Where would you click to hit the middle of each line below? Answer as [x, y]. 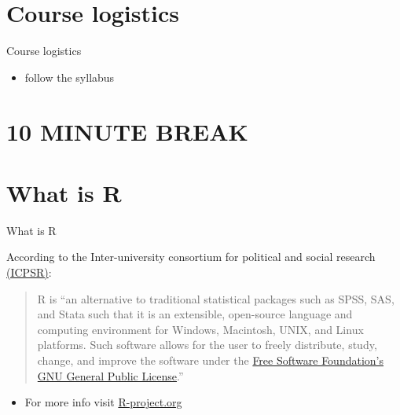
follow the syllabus [70, 77]
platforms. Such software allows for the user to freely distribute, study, [207, 345]
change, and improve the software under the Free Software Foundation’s [211, 360]
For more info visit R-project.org [103, 402]
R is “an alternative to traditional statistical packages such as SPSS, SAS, [216, 298]
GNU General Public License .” [110, 375]
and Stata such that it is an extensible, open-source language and [195, 314]
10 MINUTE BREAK [127, 131]
